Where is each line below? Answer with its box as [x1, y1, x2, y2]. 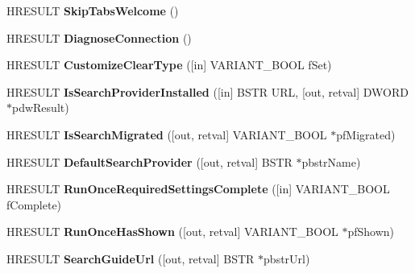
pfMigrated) [336, 126, 396, 143]
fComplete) [6, 196, 62, 213]
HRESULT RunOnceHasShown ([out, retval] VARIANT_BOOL [6, 223, 338, 240]
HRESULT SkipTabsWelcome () [6, 2, 179, 19]
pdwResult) [12, 99, 69, 116]
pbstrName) [301, 153, 361, 170]
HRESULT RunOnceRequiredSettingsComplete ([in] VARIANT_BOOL [6, 180, 390, 197]
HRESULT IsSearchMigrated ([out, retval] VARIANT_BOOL [6, 126, 327, 143]
